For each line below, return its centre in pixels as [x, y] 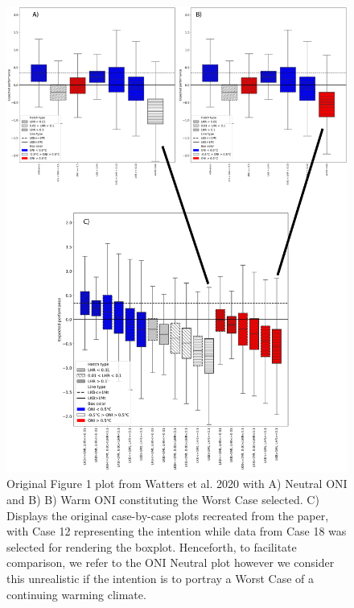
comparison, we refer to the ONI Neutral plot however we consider [171, 563]
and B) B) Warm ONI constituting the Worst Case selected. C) [163, 500]
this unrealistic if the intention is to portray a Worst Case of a [161, 579]
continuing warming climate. [76, 594]
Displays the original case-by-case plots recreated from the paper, [168, 515]
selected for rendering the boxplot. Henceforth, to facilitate [152, 546]
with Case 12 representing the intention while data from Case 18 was [177, 531]
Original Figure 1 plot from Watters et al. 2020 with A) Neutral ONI [177, 484]
